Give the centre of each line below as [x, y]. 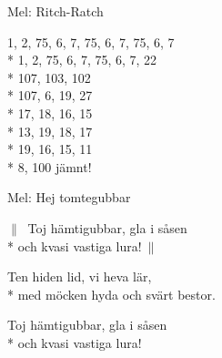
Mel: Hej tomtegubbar [69, 197]
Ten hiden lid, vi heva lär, [80, 276]
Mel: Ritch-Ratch [55, 11]
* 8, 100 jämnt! [50, 166]
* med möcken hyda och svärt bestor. [111, 294]
